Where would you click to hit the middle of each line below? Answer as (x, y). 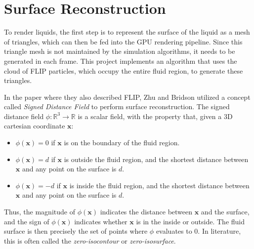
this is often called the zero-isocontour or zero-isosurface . (90, 240)
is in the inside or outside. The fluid (190, 221)
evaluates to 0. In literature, (198, 231)
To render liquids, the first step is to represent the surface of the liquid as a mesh (127, 32)
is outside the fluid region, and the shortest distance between (156, 159)
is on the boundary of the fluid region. (122, 143)
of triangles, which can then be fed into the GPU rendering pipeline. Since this (123, 41)
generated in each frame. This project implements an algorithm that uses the (121, 61)
